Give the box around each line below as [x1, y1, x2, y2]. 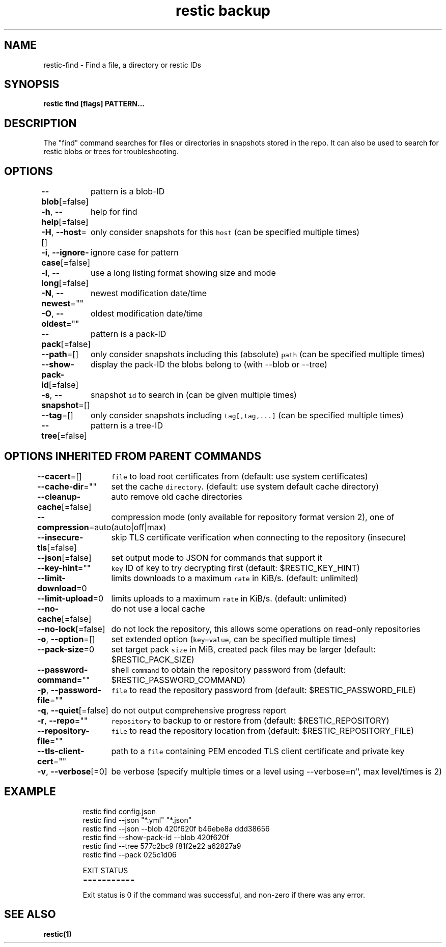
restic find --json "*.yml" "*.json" [82, 815, 192, 824]
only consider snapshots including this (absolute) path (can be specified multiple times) [90, 349, 425, 360]
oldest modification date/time [90, 308, 203, 319]
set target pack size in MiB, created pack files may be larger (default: [111, 644, 376, 654]
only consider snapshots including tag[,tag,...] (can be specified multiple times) [90, 410, 404, 421]
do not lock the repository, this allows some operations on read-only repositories [111, 623, 421, 634]
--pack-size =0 [37, 644, 95, 654]
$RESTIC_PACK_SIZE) [111, 654, 194, 665]
